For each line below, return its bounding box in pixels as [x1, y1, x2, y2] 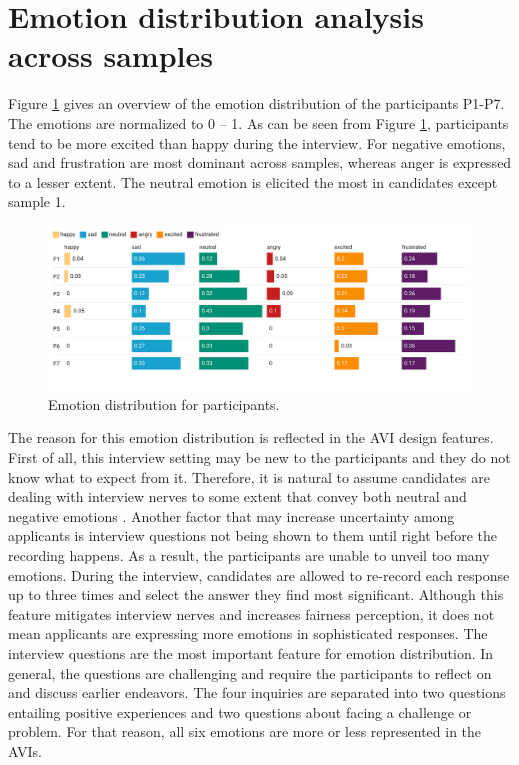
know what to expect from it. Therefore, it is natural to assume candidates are [8, 466, 490, 487]
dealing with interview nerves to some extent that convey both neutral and [8, 486, 467, 507]
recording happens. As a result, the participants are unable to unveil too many [8, 545, 490, 565]
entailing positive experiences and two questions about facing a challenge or [8, 701, 472, 722]
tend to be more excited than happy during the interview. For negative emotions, [8, 132, 506, 153]
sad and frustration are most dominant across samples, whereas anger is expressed [8, 152, 512, 173]
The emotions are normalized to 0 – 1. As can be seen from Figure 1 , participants [8, 112, 509, 133]
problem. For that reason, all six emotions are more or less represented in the [8, 721, 482, 742]
